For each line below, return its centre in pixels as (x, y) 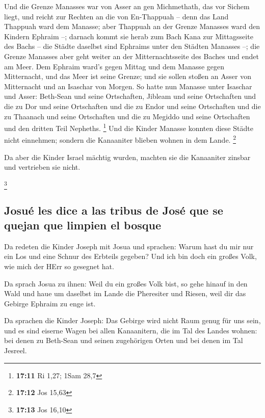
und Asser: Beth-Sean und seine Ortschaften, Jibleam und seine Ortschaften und (130, 96)
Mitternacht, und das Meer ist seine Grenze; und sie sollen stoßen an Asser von (128, 76)
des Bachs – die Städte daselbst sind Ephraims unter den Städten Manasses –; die (132, 46)
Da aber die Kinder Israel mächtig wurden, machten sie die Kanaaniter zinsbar (127, 157)
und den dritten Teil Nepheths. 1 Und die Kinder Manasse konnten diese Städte (129, 127)
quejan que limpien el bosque (83, 225)
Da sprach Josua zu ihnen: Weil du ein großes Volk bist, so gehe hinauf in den (126, 283)
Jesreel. (16, 350)
